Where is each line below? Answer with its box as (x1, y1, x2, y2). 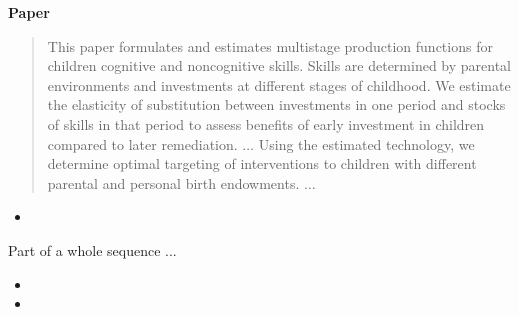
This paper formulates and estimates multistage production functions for (47, 35, 493, 56)
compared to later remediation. (47, 133, 238, 154)
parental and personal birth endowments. (47, 172, 300, 193)
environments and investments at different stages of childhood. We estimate (47, 74, 511, 95)
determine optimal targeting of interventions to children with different (47, 153, 477, 174)
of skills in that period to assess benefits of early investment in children (47, 113, 485, 134)
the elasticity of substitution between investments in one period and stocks (47, 94, 506, 115)
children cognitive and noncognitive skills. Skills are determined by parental (47, 55, 511, 76)
